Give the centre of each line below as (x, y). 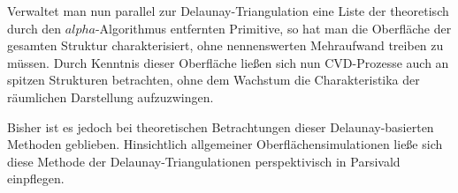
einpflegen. (36, 178)
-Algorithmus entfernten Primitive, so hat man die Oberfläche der (273, 28)
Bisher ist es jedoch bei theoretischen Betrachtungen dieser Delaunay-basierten (221, 126)
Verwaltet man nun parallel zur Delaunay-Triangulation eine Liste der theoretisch (228, 11)
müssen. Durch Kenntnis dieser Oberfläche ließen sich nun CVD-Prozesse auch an (228, 62)
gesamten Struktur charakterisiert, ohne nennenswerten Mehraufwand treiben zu (225, 45)
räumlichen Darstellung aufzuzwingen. (111, 96)
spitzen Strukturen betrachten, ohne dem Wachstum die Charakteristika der (214, 80)
